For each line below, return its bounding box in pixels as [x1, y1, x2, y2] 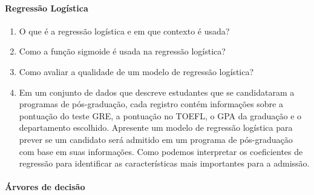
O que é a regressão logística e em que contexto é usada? [19, 24, 230, 37]
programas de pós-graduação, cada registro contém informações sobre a [19, 97, 283, 110]
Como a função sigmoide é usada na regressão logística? [19, 45, 226, 58]
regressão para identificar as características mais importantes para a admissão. [19, 157, 310, 170]
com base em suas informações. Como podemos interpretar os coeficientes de [19, 145, 303, 157]
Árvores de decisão [5, 180, 85, 193]
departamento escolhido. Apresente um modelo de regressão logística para [19, 121, 293, 134]
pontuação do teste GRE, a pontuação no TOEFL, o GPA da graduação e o [19, 109, 302, 122]
